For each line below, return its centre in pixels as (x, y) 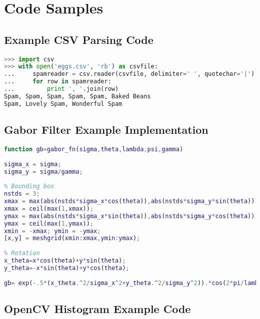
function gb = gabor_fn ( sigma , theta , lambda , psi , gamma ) (94, 149)
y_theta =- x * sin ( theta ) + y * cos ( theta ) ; (67, 268)
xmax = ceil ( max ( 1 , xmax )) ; (49, 208)
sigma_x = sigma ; (33, 164)
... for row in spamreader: (58, 82)
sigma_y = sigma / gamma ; (43, 171)
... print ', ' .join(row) (61, 89)
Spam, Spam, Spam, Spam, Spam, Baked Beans (77, 96)
